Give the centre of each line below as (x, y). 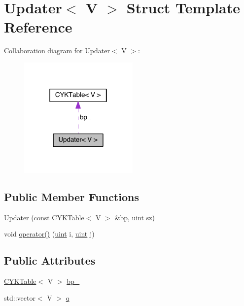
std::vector (20, 297)
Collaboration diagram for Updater (57, 51)
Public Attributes (50, 260)
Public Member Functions (71, 196)
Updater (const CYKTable (44, 217)
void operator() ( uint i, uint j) (49, 234)
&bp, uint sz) (135, 217)
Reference (38, 27)
